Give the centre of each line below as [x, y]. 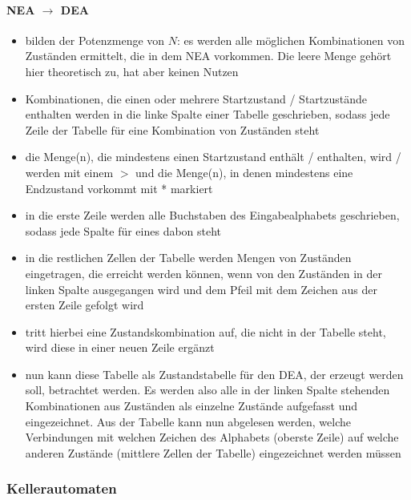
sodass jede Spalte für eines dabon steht [123, 230]
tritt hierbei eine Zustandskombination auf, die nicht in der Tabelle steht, [205, 331]
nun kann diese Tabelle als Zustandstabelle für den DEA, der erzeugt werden [214, 374]
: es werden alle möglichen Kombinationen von [291, 40]
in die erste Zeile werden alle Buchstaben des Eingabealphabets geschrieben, [212, 215]
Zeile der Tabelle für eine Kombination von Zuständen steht [172, 129]
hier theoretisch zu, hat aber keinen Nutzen [132, 71]
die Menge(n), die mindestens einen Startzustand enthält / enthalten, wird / [213, 157]
